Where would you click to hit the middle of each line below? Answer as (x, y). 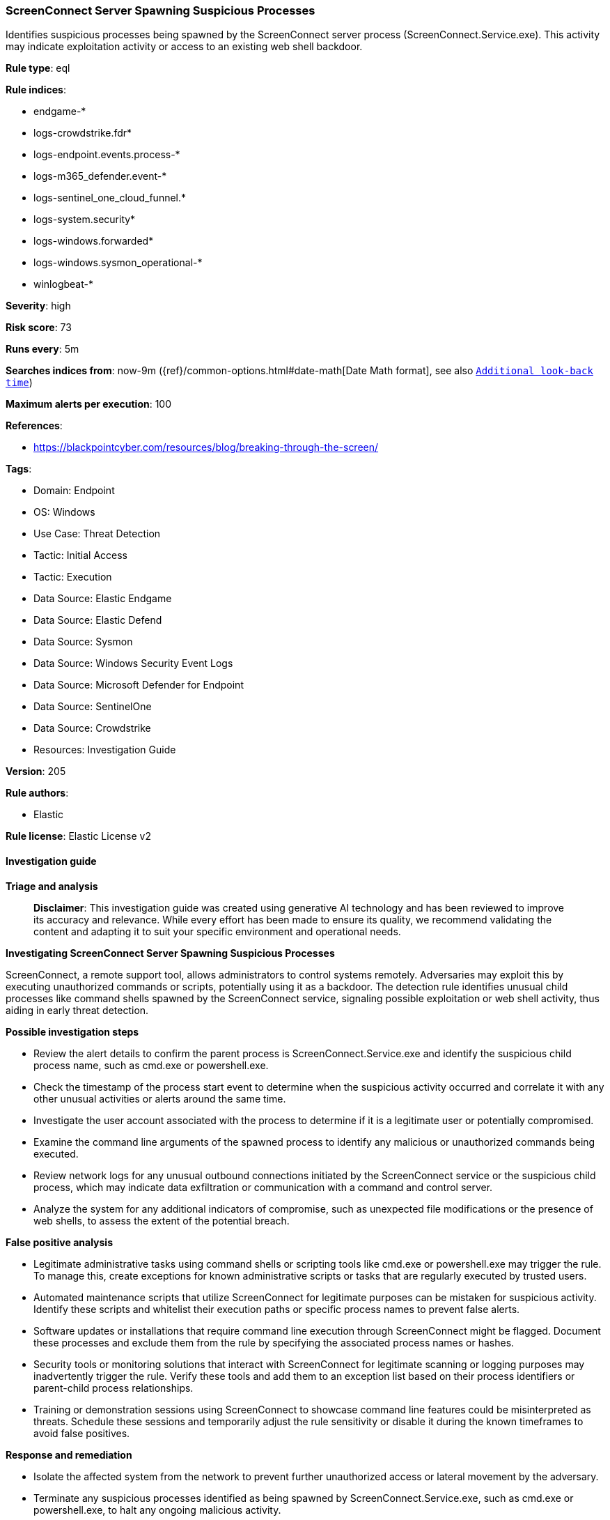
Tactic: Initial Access (80, 555)
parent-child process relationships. (114, 1388)
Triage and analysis (52, 886)
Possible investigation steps (72, 1031)
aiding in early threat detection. (77, 1010)
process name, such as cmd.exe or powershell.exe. (151, 1065)
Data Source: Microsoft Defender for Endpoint (139, 685)
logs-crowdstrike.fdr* (83, 133)
